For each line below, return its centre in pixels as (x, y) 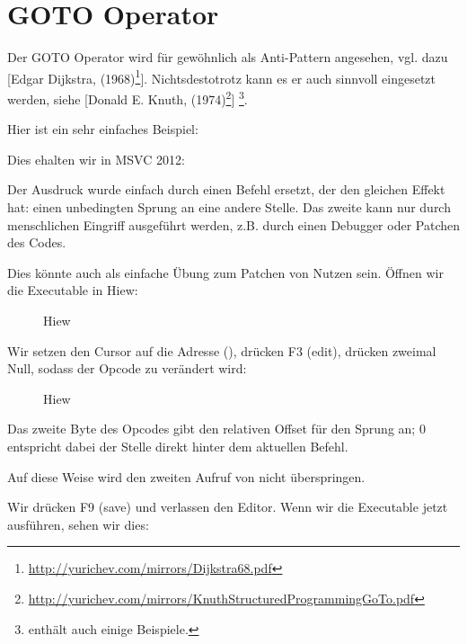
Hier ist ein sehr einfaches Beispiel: (103, 129)
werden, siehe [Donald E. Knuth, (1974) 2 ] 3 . (128, 97)
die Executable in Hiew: (73, 290)
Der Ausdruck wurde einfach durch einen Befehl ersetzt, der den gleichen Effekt (226, 189)
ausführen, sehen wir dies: (78, 524)
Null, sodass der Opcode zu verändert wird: (127, 368)
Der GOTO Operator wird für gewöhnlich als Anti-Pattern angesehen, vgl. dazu (228, 57)
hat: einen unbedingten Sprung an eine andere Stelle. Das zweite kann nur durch (229, 207)
